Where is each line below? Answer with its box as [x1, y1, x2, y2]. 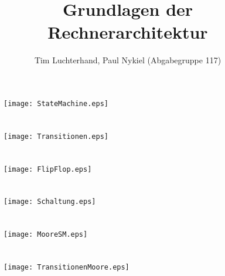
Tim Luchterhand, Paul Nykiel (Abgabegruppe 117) [34, 54, 221, 66]
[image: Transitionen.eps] [4, 132, 108, 141]
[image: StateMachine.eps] [4, 99, 108, 108]
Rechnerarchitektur [47, 20, 208, 44]
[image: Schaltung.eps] [4, 197, 96, 206]
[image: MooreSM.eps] [4, 230, 88, 239]
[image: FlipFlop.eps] [4, 165, 92, 173]
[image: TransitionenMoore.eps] [4, 263, 129, 272]
